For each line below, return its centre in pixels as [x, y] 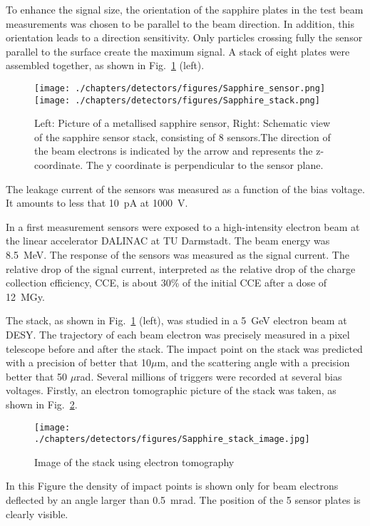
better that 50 [36, 376]
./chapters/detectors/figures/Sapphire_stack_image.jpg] [172, 439]
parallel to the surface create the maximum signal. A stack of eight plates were [178, 51]
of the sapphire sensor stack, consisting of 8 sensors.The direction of [183, 136]
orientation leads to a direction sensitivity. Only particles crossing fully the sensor [184, 37]
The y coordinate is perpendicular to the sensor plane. [205, 165]
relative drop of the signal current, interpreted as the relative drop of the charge [181, 268]
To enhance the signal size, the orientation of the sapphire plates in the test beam [185, 9]
